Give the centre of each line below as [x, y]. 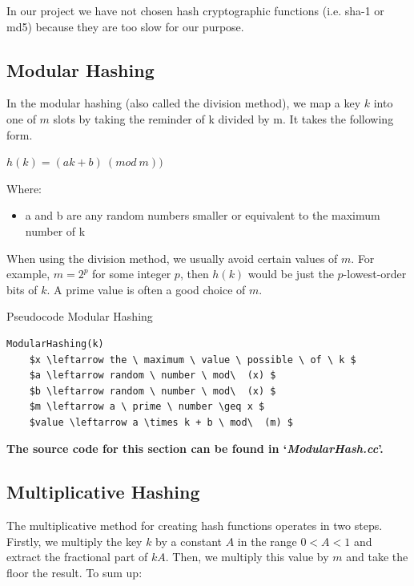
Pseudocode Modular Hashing [80, 316]
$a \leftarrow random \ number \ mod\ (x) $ [153, 376]
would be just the [291, 274]
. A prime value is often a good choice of [146, 289]
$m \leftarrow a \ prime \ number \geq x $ [147, 407]
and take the [377, 557]
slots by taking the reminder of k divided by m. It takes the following [223, 118]
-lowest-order [375, 274]
